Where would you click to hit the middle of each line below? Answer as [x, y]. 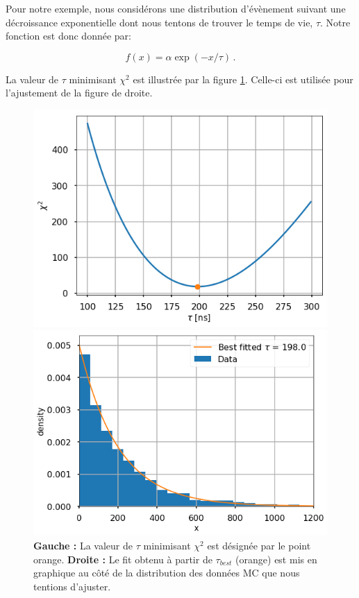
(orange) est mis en [276, 559]
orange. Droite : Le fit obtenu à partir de [123, 559]
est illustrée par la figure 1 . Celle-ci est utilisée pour [243, 79]
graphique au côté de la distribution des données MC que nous [167, 573]
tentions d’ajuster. [72, 586]
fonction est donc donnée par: [68, 36]
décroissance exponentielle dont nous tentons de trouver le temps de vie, [159, 22]
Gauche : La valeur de [83, 545]
